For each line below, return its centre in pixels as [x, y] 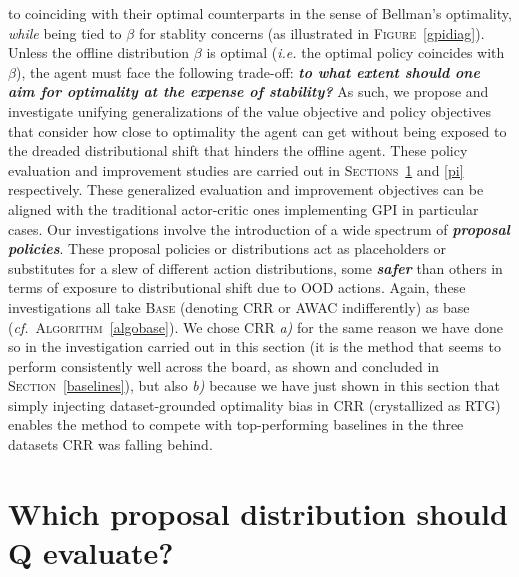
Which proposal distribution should [258, 512]
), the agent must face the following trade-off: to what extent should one [247, 71]
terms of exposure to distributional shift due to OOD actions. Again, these [237, 287]
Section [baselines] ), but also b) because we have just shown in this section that [254, 385]
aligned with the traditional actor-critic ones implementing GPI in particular [243, 208]
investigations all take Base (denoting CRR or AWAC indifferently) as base [239, 306]
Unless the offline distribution [99, 52]
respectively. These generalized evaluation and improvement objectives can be [246, 189]
